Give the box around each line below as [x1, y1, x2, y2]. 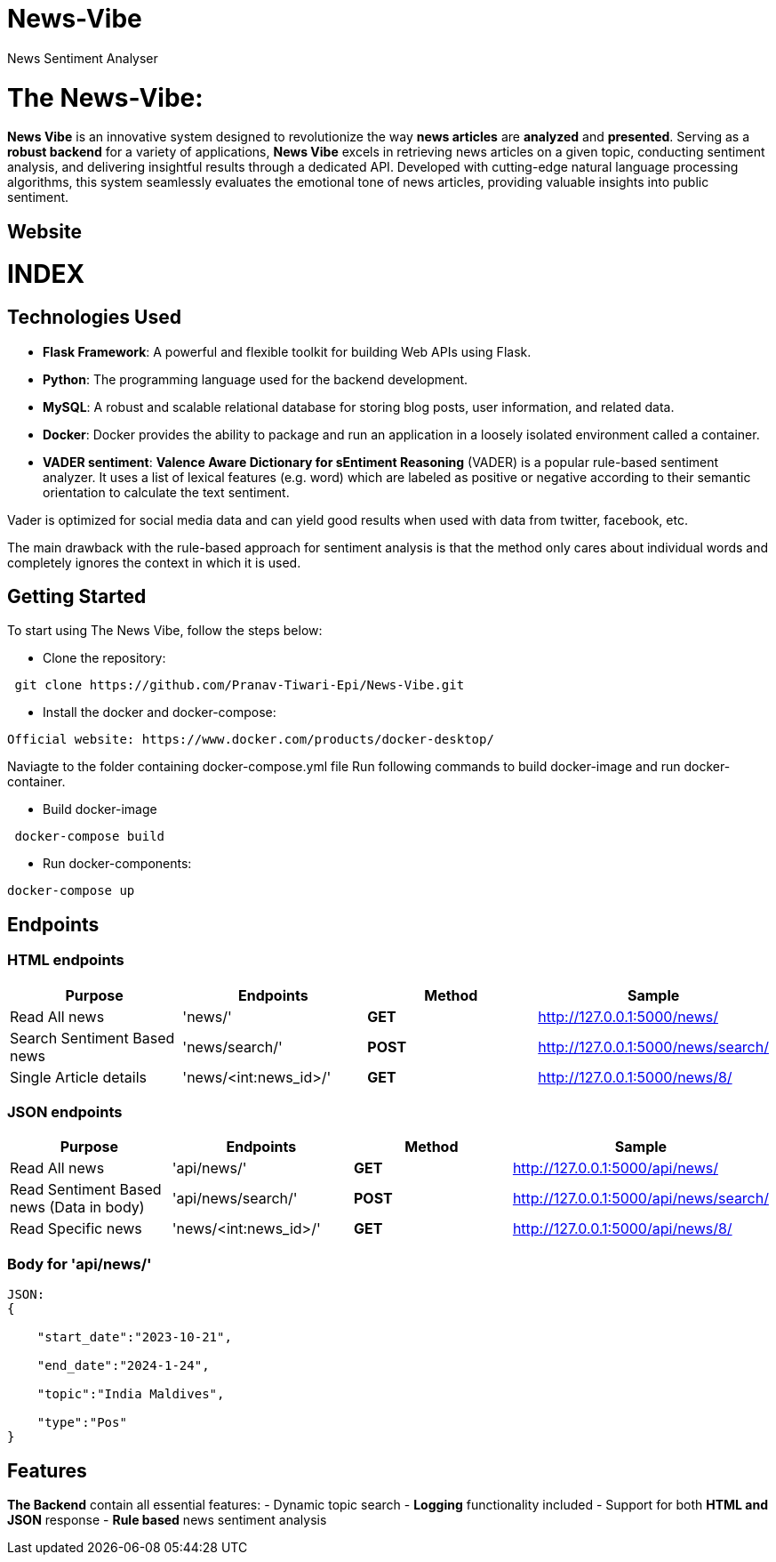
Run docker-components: [43, 856, 192, 872]
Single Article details [10, 1067, 147, 1086]
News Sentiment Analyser [7, 50, 158, 66]
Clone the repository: [43, 650, 166, 666]
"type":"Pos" [36, 1415, 127, 1430]
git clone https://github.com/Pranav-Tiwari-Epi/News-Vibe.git [14, 678, 465, 693]
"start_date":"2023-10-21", [36, 1330, 232, 1345]
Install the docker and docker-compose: [43, 705, 276, 721]
